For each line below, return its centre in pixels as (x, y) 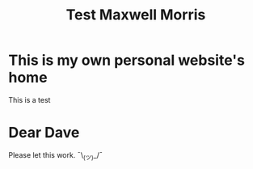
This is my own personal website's (126, 60)
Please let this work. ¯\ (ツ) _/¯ (56, 156)
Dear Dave (44, 133)
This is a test (30, 99)
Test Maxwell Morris (136, 15)
